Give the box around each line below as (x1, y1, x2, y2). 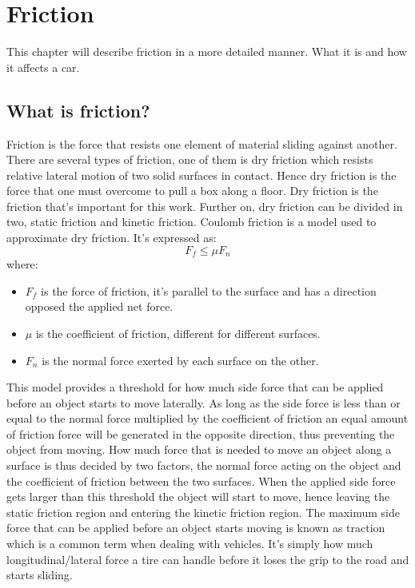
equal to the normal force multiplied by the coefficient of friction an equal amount (6, 410, 409, 427)
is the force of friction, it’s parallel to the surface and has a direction (41, 282, 377, 299)
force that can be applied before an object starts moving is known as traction (6, 519, 385, 536)
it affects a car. (6, 58, 80, 75)
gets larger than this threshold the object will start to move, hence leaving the (6, 488, 390, 505)
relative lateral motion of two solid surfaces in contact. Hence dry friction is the (6, 166, 397, 183)
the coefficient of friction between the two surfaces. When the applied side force (6, 472, 396, 489)
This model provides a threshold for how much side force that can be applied (6, 379, 384, 395)
